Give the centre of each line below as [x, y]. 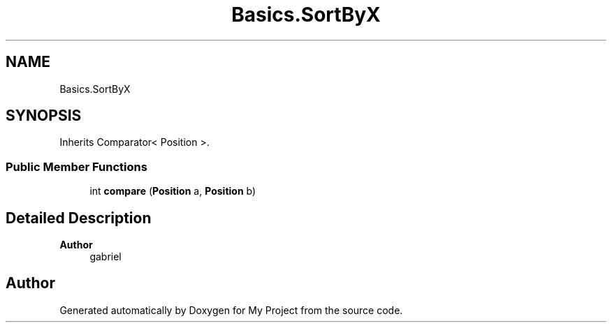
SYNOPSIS [44, 116]
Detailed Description [79, 218]
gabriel [105, 257]
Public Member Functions [76, 166]
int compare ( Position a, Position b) [173, 191]
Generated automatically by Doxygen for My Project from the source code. [231, 310]
